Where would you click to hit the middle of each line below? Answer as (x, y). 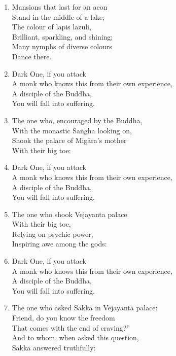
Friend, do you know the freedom (63, 318)
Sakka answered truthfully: (54, 347)
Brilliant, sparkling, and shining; (62, 36)
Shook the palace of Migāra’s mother (69, 140)
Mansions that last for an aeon (60, 7)
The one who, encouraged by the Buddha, (77, 120)
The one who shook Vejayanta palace (69, 214)
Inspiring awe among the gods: (59, 244)
